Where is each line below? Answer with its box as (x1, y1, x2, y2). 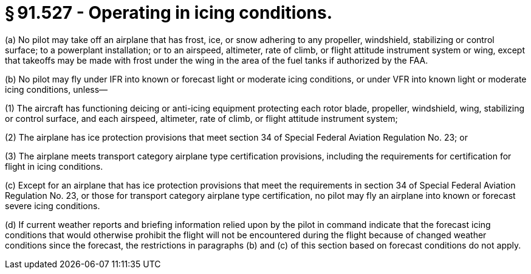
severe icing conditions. (5, 200, 100, 211)
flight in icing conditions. (5, 161, 103, 172)
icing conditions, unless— (5, 84, 108, 95)
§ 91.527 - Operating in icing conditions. (5, 2, 333, 23)
